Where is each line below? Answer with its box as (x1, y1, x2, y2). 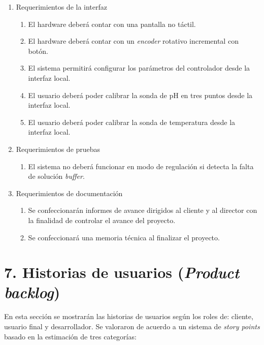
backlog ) (4, 281, 60, 303)
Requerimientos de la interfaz (16, 2, 108, 12)
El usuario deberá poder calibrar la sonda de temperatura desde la (28, 116, 236, 127)
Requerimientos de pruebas (16, 143, 101, 154)
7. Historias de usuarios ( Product (4, 262, 240, 283)
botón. (28, 45, 48, 56)
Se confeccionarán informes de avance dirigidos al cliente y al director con (28, 205, 257, 215)
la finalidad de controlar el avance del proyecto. (28, 214, 176, 225)
